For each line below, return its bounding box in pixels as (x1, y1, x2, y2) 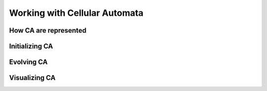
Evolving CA (9, 58, 48, 66)
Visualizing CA (9, 74, 56, 82)
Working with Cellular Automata (9, 7, 143, 18)
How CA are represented (9, 26, 87, 35)
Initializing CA (9, 42, 53, 50)
